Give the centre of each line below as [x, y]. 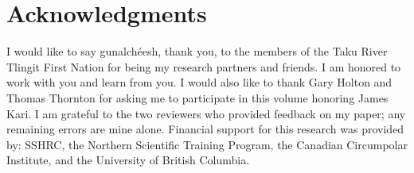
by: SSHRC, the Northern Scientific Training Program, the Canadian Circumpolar [207, 144]
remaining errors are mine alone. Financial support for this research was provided [205, 129]
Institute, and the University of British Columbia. [128, 160]
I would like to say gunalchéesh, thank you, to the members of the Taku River [197, 51]
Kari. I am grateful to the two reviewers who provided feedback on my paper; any [206, 113]
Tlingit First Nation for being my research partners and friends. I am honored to [204, 66]
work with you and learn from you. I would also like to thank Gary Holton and [199, 82]
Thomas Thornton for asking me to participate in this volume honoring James [197, 97]
